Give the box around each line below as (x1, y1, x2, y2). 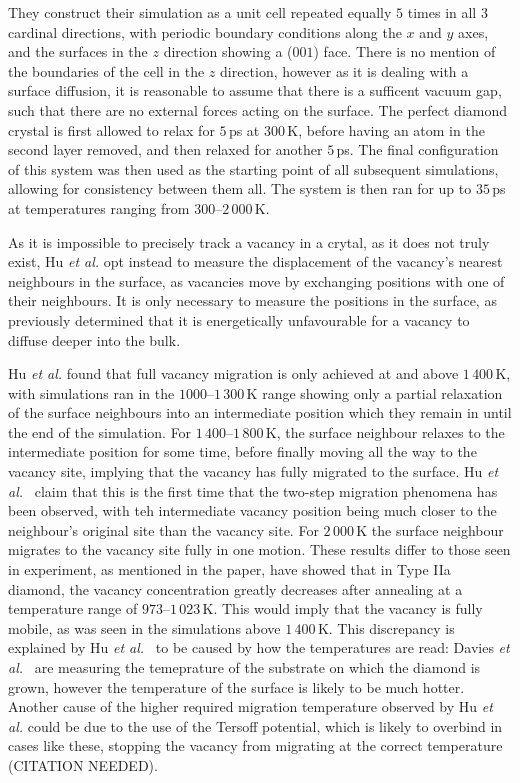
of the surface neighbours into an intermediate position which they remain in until (8, 402, 512, 423)
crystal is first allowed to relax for (8, 119, 215, 140)
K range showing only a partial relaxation (246, 382, 503, 403)
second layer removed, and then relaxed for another (8, 139, 323, 160)
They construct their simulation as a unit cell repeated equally (8, 2, 392, 22)
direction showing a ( (163, 41, 293, 62)
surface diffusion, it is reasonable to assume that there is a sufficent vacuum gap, (8, 80, 502, 101)
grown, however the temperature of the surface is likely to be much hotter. (8, 676, 465, 697)
